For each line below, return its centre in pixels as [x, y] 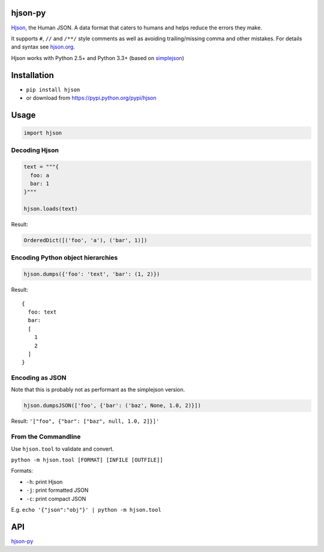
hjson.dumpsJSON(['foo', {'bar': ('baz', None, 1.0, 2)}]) [112, 406]
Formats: [22, 471]
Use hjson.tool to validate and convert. [62, 449]
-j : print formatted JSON [57, 490]
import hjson [43, 133]
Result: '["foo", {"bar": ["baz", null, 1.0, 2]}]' [85, 421]
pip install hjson [53, 89]
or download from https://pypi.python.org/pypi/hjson [91, 98]
